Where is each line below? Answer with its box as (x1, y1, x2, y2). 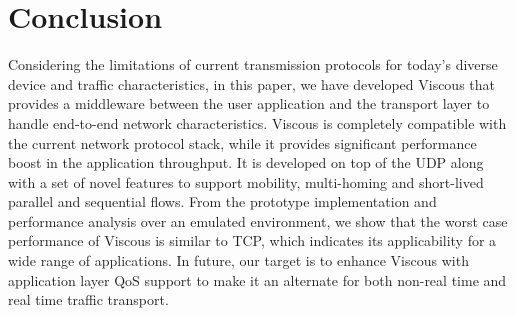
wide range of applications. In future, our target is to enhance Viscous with (8, 250, 469, 271)
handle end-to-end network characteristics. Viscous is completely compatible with (8, 112, 507, 133)
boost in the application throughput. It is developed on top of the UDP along (8, 152, 484, 173)
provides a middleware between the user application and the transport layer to (8, 93, 490, 114)
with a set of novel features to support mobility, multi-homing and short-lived (8, 171, 484, 192)
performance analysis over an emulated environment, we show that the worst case (8, 210, 508, 231)
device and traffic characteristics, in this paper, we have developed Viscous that (8, 73, 496, 94)
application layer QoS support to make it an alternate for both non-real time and (8, 269, 507, 290)
